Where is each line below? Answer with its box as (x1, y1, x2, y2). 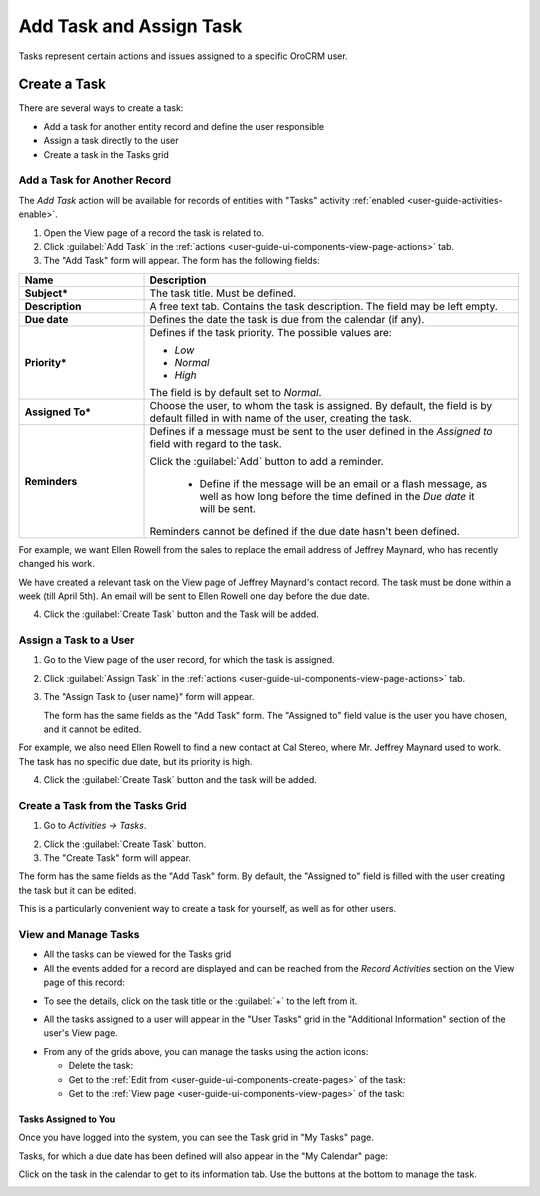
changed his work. (18, 558, 95, 570)
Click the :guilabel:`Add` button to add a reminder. (149, 454, 384, 468)
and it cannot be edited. (43, 723, 142, 735)
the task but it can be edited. (18, 884, 137, 896)
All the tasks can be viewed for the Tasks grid (43, 948, 232, 960)
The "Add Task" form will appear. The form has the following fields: (43, 255, 320, 267)
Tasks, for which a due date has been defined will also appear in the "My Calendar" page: (18, 1150, 389, 1162)
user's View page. (43, 1027, 119, 1039)
